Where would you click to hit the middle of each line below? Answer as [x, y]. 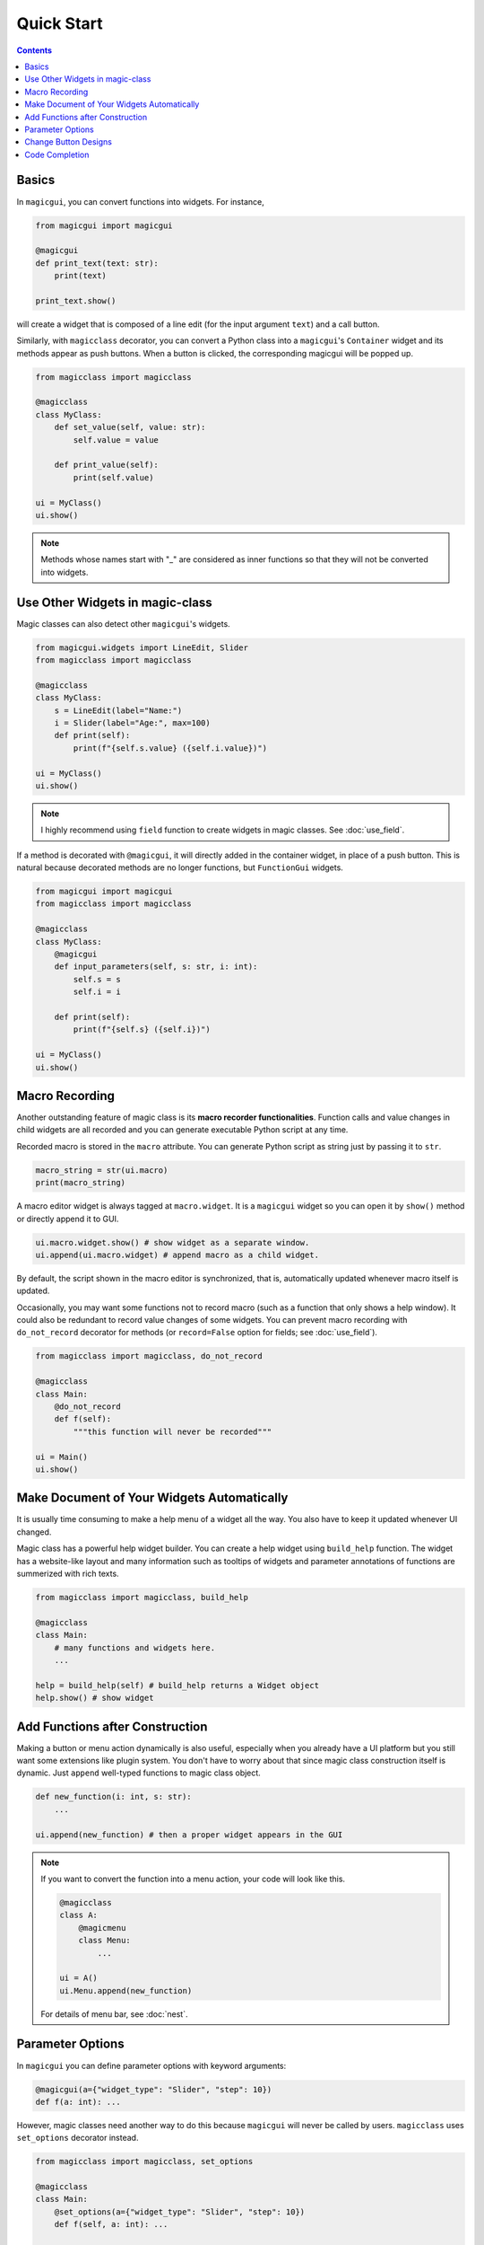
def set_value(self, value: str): [130, 427]
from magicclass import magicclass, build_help [142, 1598]
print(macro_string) [80, 1183]
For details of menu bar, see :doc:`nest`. [114, 2014]
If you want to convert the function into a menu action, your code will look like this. [193, 1879]
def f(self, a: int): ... [111, 2224]
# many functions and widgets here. [134, 1647]
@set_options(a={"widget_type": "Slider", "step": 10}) [180, 2212]
